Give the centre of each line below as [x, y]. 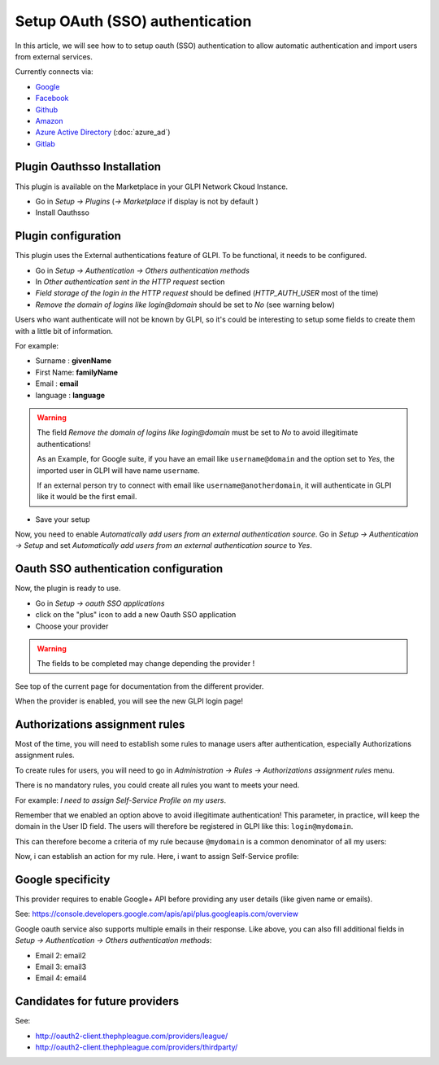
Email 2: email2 [61, 955]
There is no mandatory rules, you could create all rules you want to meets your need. [157, 785]
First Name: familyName [76, 372]
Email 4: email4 [61, 978]
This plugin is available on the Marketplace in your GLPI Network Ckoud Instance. [152, 186]
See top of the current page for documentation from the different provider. [139, 686]
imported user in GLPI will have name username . [119, 470]
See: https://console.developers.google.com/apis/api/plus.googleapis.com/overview [156, 914]
